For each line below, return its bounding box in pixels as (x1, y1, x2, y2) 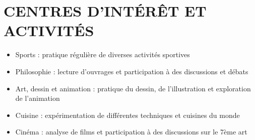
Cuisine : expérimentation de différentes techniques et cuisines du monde (15, 109, 240, 120)
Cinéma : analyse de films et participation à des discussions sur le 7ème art (15, 126, 247, 137)
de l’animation (15, 93, 60, 103)
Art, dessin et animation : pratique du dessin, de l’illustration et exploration (15, 83, 251, 93)
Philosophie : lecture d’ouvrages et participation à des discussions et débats (15, 66, 248, 76)
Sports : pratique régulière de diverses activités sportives (15, 49, 190, 60)
